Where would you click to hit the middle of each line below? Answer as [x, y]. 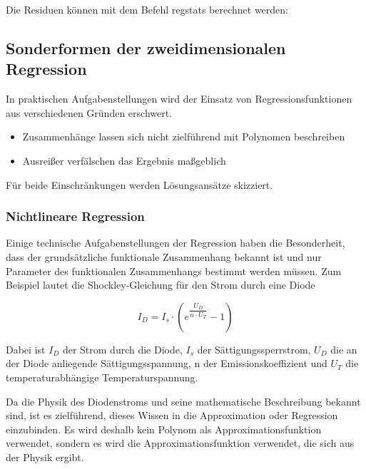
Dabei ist [26, 349]
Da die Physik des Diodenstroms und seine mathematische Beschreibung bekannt [183, 401]
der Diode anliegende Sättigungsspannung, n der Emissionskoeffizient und [167, 363]
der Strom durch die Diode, [122, 349]
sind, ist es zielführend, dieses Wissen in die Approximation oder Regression [172, 415]
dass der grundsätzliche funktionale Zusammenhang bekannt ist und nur [164, 256]
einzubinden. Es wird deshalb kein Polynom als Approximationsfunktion [164, 429]
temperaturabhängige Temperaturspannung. [102, 377]
